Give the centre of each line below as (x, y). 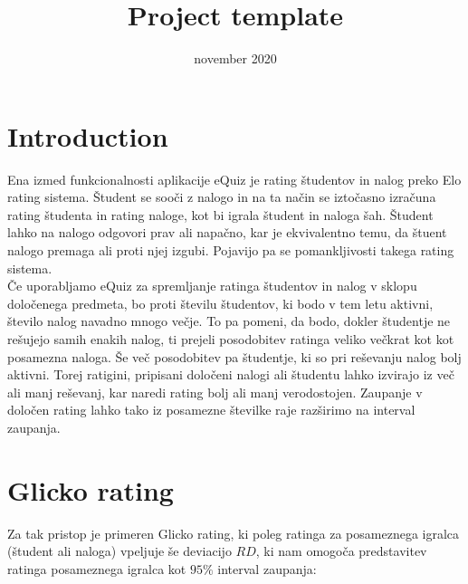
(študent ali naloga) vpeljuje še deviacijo (119, 551)
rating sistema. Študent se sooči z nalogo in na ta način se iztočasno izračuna (222, 197)
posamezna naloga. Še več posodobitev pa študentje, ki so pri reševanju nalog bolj (234, 356)
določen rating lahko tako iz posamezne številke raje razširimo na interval (211, 410)
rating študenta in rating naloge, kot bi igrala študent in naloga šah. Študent (220, 214)
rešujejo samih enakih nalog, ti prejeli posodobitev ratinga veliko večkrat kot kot (231, 339)
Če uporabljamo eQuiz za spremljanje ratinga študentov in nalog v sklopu (212, 286)
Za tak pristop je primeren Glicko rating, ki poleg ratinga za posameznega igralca (234, 533)
